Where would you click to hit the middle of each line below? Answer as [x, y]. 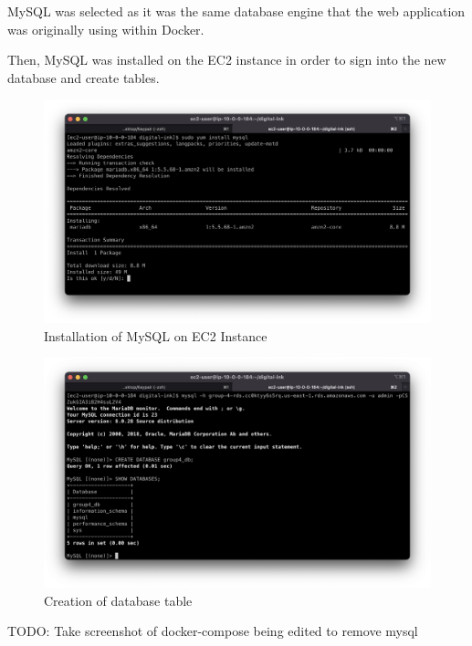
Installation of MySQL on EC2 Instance [156, 335]
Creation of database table [118, 600]
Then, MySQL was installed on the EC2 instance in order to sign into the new [227, 60]
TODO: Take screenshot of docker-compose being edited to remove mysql [213, 631]
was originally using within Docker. [106, 29]
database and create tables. [84, 77]
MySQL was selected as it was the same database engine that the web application [236, 11]
